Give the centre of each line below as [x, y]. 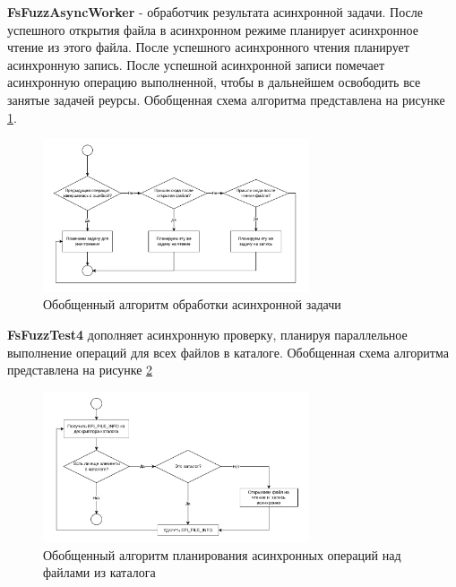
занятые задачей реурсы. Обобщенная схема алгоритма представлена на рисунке [226, 99]
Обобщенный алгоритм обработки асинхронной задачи [192, 304]
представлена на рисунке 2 [80, 370]
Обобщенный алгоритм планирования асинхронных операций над [222, 554]
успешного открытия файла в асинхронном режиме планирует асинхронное [213, 29]
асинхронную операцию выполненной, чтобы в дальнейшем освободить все [214, 82]
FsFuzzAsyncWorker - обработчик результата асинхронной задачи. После [215, 12]
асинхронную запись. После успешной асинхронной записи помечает [196, 64]
